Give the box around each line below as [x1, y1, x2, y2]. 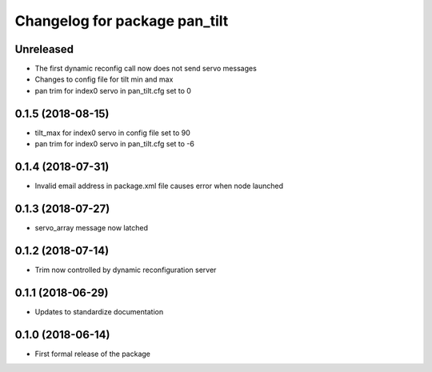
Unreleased [14, 42, 74, 56]
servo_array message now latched [34, 222, 148, 232]
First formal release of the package [34, 349, 151, 358]
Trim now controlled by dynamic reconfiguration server [34, 265, 217, 274]
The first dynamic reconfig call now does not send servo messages [34, 64, 258, 74]
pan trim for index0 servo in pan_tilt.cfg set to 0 [34, 86, 192, 95]
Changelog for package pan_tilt [14, 12, 229, 30]
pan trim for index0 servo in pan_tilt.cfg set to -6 [34, 139, 195, 149]
